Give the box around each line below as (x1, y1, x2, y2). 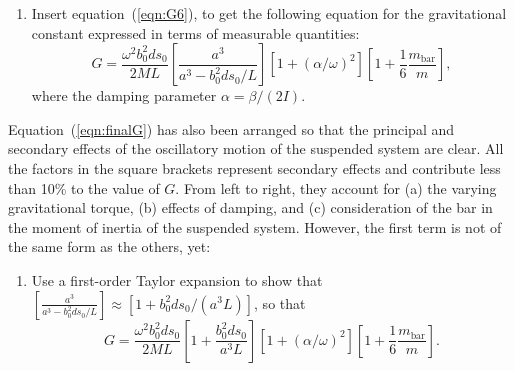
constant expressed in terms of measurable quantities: (31, 22, 360, 43)
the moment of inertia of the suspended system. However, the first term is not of (8, 216, 502, 237)
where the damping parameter (31, 85, 217, 106)
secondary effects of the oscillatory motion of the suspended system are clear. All (8, 138, 504, 159)
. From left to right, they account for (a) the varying (175, 177, 497, 198)
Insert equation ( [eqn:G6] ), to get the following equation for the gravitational (31, 3, 507, 23)
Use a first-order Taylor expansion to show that (31, 269, 323, 290)
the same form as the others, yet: (8, 236, 211, 257)
